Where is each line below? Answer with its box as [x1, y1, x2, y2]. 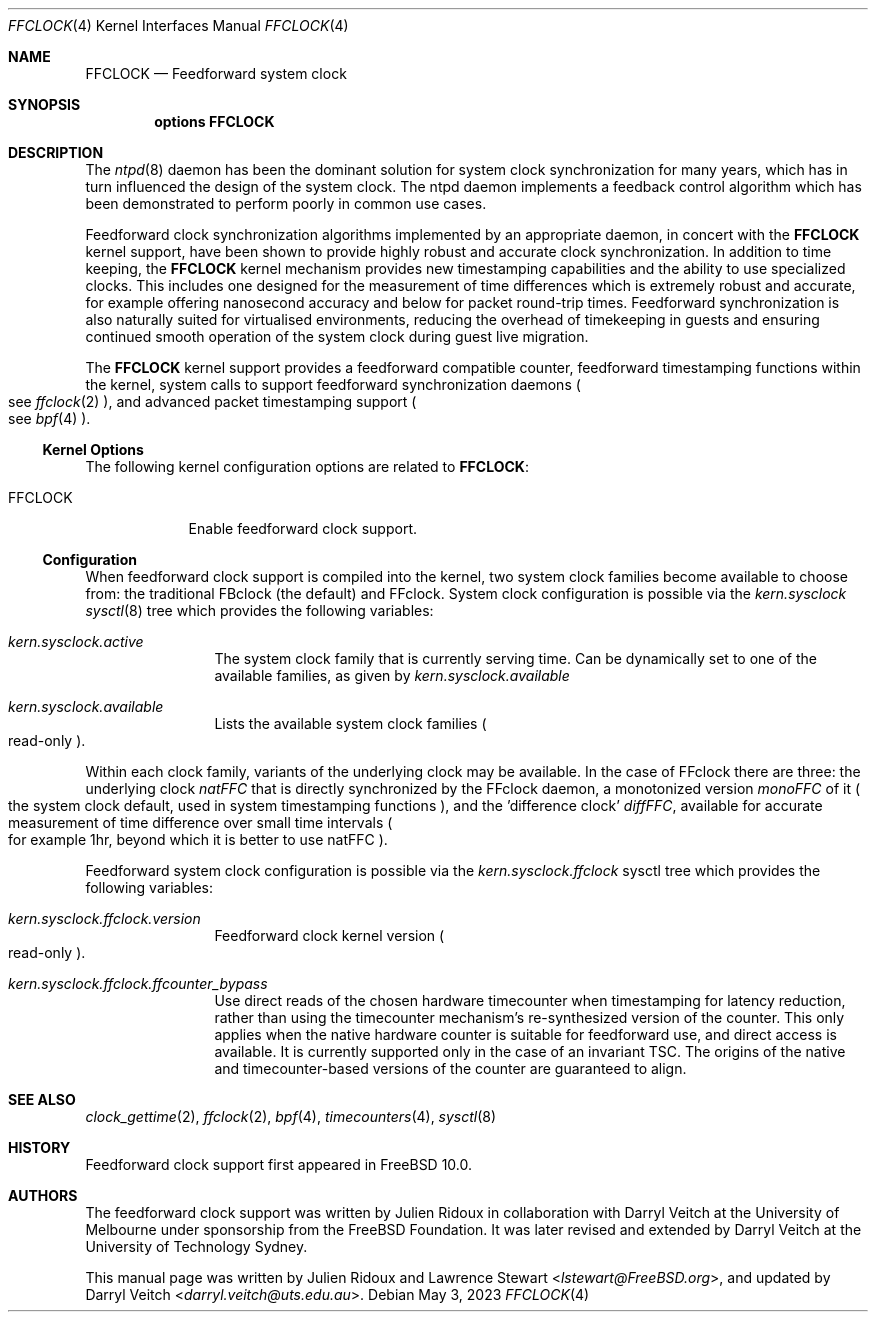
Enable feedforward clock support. [188, 520, 418, 537]
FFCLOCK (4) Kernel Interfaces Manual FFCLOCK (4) [8, 17, 349, 34]
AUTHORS [8, 1187, 78, 1204]
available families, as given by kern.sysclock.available [214, 667, 570, 684]
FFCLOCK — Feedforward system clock [85, 65, 347, 82]
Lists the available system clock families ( [214, 715, 487, 732]
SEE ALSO [8, 1091, 76, 1108]
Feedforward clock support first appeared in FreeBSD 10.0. [85, 1156, 473, 1173]
